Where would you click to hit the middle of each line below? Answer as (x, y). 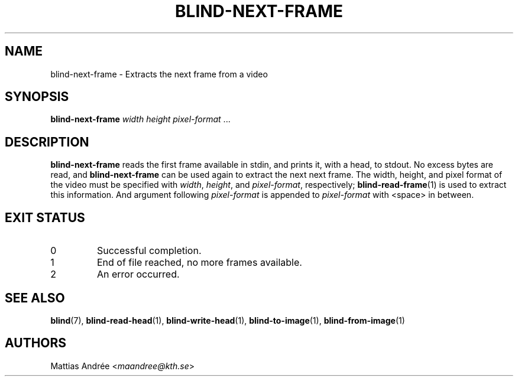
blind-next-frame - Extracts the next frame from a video (159, 74)
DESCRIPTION (47, 142)
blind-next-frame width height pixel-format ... (140, 119)
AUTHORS (36, 343)
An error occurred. (138, 274)
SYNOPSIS (37, 97)
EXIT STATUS (45, 217)
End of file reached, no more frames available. (199, 263)
